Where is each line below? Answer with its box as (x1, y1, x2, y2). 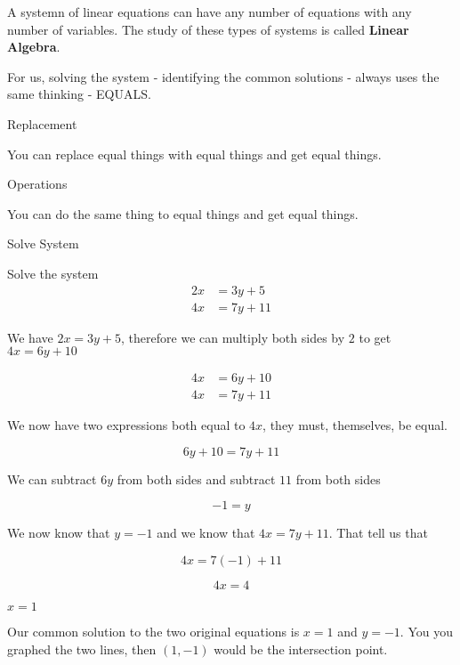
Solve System (7, 234, 79, 253)
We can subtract (7, 469, 97, 488)
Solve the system (7, 264, 99, 282)
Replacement (7, 114, 77, 133)
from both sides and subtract (117, 469, 276, 488)
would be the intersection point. (214, 639, 388, 658)
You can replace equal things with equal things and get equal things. (7, 144, 382, 163)
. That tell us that (328, 523, 428, 542)
